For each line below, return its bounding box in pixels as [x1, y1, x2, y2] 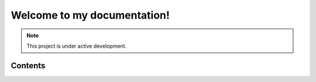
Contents [11, 60, 46, 70]
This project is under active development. [26, 42, 127, 49]
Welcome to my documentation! [11, 9, 170, 22]
